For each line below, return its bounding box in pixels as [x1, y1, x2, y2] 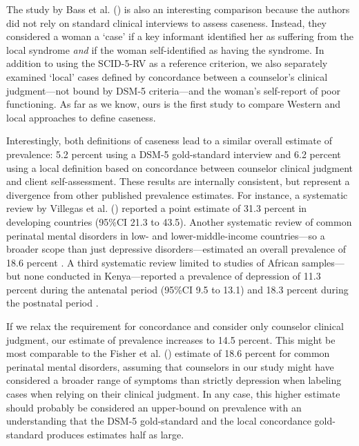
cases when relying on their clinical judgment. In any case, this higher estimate [6, 387, 340, 401]
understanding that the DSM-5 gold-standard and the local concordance [6, 414, 311, 428]
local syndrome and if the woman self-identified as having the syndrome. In [6, 42, 324, 57]
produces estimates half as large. [46, 427, 184, 441]
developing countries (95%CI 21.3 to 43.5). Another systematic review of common [6, 214, 352, 229]
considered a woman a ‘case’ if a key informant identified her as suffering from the [6, 29, 353, 43]
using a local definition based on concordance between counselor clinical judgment [6, 160, 353, 175]
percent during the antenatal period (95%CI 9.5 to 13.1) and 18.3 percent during [6, 282, 349, 296]
